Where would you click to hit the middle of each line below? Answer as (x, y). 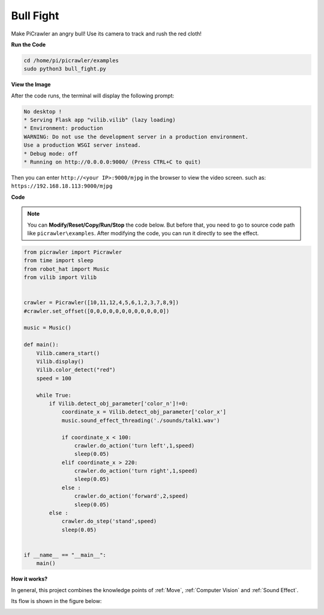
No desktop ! (43, 112)
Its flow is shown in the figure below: (56, 601)
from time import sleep (59, 261)
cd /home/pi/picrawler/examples (71, 60)
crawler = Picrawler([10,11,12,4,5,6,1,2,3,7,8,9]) (101, 303)
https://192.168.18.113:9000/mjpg (62, 186)
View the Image (31, 85)
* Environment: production (63, 128)
